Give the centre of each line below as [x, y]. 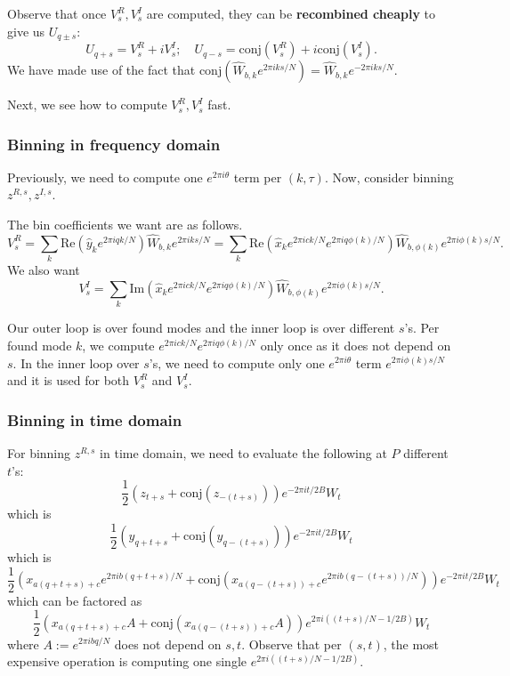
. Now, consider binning [389, 177]
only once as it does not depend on [356, 345]
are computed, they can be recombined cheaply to [291, 13]
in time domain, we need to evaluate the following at [243, 452]
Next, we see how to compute [87, 105]
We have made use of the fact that [101, 70]
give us [26, 31]
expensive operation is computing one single [127, 661]
